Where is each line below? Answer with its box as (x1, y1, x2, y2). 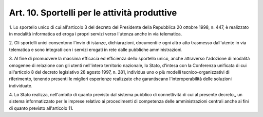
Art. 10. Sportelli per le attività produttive (9, 7, 177, 18)
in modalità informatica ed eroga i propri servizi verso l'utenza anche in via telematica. (9, 31, 182, 36)
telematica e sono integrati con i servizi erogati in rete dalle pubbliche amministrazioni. (9, 47, 183, 52)
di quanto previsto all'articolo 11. (9, 105, 74, 111)
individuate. (9, 83, 33, 88)
